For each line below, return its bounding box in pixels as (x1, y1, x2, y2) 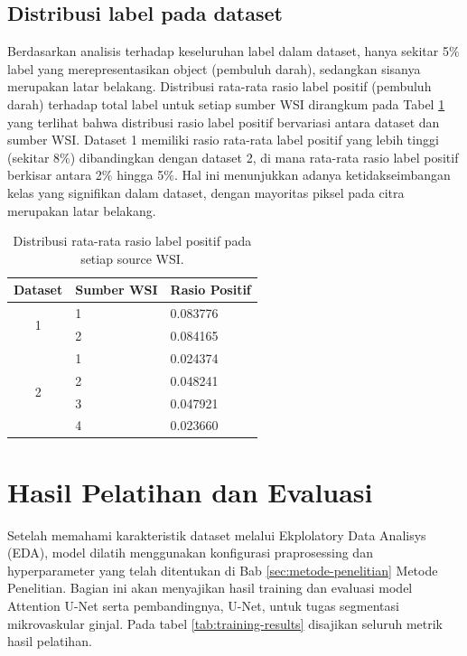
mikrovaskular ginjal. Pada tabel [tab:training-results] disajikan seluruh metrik (7, 614, 443, 633)
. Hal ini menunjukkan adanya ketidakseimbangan (173, 165, 451, 184)
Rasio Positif (170, 280, 251, 299)
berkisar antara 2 (7, 165, 102, 184)
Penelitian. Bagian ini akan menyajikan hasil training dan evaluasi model (7, 578, 413, 597)
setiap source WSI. (80, 248, 184, 267)
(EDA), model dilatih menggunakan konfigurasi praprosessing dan (7, 543, 373, 562)
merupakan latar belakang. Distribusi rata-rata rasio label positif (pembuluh (7, 77, 432, 96)
